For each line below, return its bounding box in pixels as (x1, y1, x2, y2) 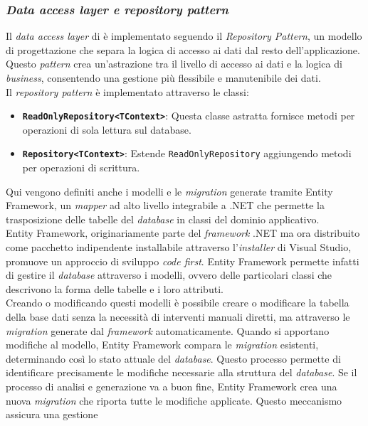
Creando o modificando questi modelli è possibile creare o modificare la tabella (6, 295, 349, 310)
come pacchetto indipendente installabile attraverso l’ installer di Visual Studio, (6, 240, 352, 255)
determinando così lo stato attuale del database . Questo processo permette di (6, 351, 341, 366)
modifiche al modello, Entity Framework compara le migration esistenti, (6, 337, 319, 352)
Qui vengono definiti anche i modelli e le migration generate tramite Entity (6, 183, 333, 198)
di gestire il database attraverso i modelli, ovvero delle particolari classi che (6, 267, 332, 282)
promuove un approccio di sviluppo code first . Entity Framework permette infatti (6, 253, 359, 268)
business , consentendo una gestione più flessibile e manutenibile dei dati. (6, 70, 321, 85)
